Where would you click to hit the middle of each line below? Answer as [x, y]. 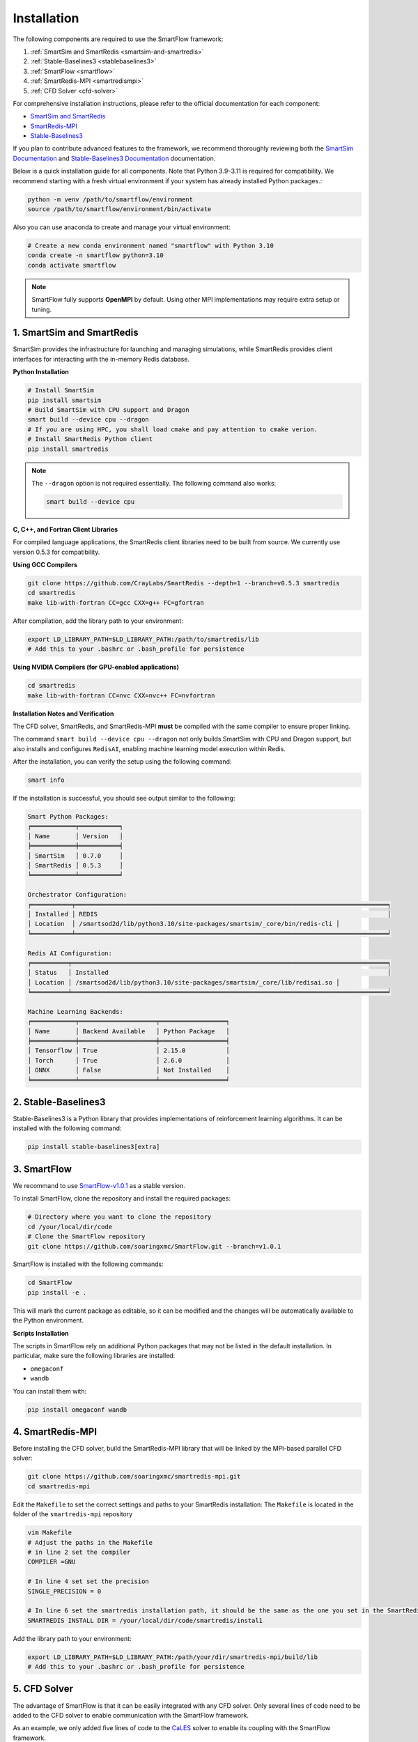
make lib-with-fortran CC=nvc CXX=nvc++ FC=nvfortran [121, 695]
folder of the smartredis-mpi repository [73, 1514]
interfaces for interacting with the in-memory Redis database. [101, 359]
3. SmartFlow [42, 1169]
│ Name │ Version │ [75, 836]
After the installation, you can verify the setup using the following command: [122, 762]
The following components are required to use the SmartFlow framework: [118, 39]
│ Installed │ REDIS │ [209, 914]
